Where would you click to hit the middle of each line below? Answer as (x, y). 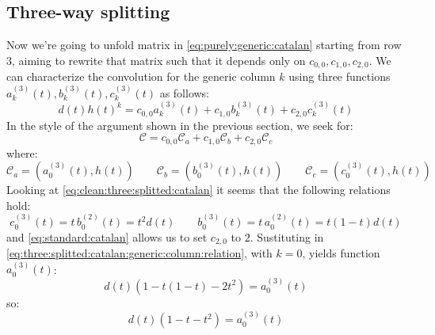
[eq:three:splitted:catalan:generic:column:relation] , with (139, 253)
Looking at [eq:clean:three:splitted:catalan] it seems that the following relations (198, 190)
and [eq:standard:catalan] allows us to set (107, 236)
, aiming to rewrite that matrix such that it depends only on (159, 60)
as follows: (185, 92)
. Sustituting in (287, 236)
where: (22, 152)
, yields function (341, 253)
